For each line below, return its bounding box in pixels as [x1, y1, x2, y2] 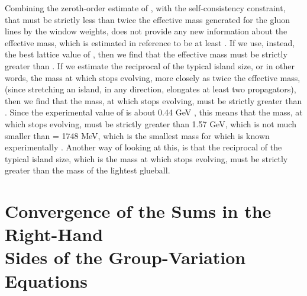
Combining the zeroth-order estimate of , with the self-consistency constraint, [5, 2, 286, 14]
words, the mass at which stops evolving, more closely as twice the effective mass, [5, 71, 300, 83]
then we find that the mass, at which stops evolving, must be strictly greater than [5, 94, 302, 107]
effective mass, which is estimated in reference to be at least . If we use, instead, [5, 36, 295, 49]
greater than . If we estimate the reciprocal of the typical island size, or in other [5, 59, 295, 72]
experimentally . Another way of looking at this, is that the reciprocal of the [5, 141, 282, 153]
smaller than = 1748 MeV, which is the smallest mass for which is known [5, 129, 270, 141]
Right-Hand [5, 222, 104, 246]
